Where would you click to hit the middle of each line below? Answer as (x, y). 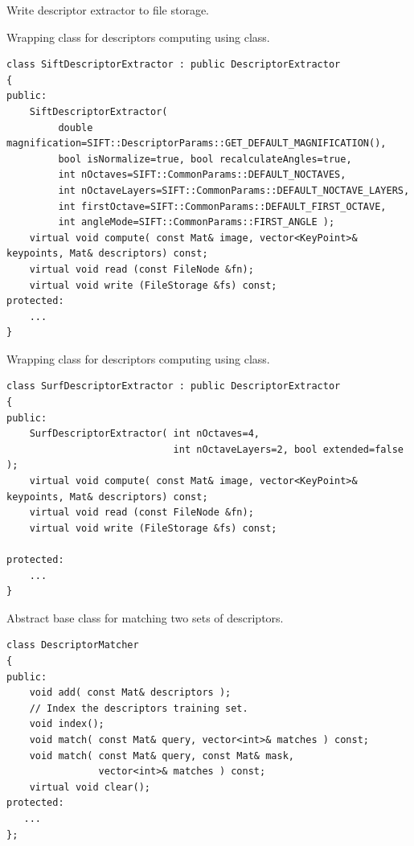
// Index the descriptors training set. (139, 708)
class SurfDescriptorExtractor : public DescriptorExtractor (174, 386)
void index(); (67, 724)
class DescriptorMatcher (73, 645)
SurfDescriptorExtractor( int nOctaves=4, (144, 434)
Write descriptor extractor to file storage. (108, 10)
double (76, 127)
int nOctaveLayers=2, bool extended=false (288, 449)
